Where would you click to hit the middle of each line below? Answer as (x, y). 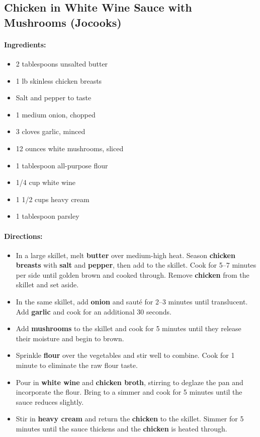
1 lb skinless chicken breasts (59, 80)
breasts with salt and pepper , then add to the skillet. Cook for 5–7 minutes (136, 265)
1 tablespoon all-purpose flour (62, 165)
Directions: (23, 236)
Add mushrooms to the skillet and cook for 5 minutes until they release (128, 328)
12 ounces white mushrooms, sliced (70, 148)
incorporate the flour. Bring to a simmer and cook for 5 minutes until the (129, 392)
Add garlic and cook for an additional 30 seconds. (94, 311)
